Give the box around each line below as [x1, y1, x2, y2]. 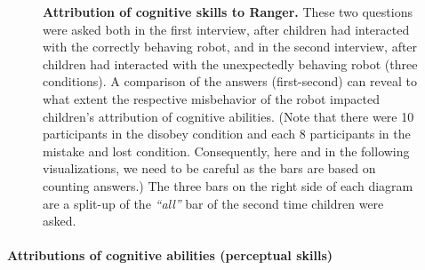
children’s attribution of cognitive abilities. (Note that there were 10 [43, 107, 414, 125]
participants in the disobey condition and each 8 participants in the [43, 124, 411, 143]
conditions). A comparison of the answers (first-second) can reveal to [43, 72, 417, 91]
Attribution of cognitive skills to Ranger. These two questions [43, 3, 413, 20]
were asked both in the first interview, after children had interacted [43, 20, 410, 38]
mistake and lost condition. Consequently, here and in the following [43, 141, 410, 160]
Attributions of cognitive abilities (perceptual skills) [7, 246, 333, 265]
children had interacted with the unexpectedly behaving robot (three [43, 54, 418, 73]
